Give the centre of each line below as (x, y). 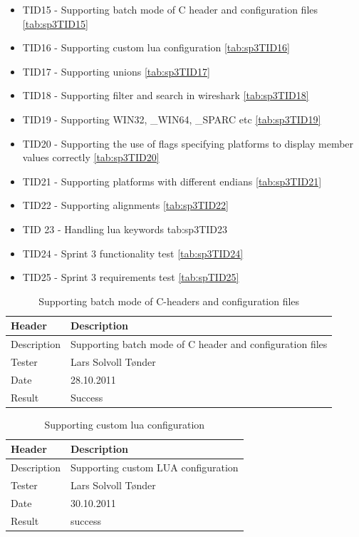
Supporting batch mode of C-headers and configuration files (169, 301)
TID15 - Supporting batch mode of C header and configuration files (170, 9)
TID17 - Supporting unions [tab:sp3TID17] (116, 71)
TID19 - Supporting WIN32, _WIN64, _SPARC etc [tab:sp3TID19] (172, 119)
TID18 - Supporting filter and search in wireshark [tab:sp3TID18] (166, 95)
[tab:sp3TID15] (55, 23)
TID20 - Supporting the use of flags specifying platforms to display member (188, 143)
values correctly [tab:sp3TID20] (91, 157)
